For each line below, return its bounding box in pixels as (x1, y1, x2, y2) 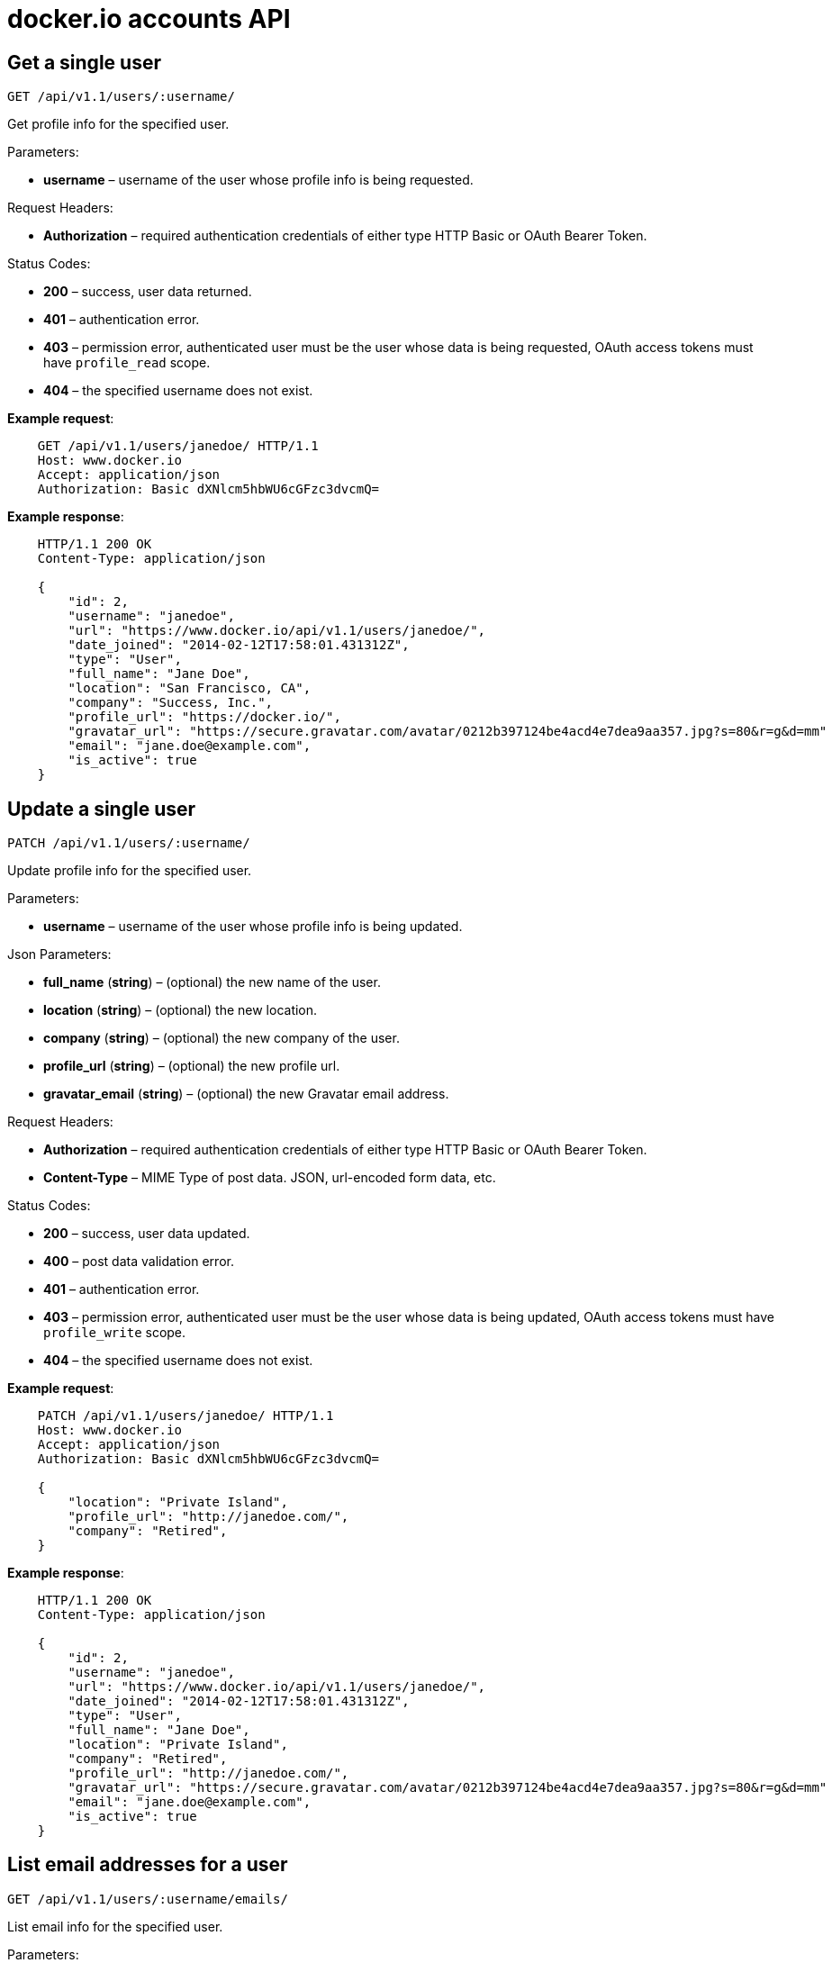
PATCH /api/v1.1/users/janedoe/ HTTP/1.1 (37, 1408, 334, 1424)
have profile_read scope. (43, 355, 211, 371)
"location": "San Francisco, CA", (68, 681, 312, 696)
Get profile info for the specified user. (7, 116, 230, 132)
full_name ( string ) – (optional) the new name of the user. (43, 974, 381, 991)
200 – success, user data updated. (43, 1226, 250, 1242)
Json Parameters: (7, 946, 112, 963)
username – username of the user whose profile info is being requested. (43, 172, 474, 188)
